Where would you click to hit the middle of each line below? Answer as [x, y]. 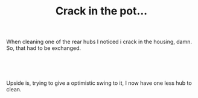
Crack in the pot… [101, 11]
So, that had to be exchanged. [44, 48]
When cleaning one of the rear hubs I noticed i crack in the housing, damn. [99, 42]
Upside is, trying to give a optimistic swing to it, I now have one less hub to [99, 83]
